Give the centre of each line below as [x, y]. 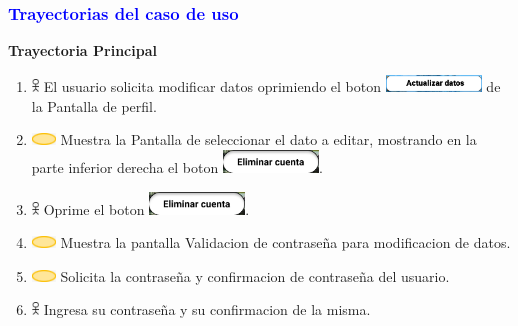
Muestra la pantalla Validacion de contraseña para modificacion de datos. [285, 242]
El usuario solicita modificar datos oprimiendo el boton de [272, 86]
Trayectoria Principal [82, 50]
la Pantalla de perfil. [94, 105]
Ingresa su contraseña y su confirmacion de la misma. [207, 309]
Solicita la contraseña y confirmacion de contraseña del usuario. [255, 275]
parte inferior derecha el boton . [177, 167]
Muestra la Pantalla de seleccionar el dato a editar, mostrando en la [268, 139]
